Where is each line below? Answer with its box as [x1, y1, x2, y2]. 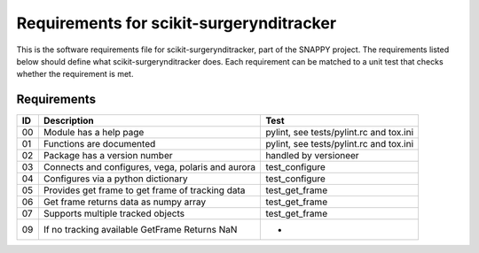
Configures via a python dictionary [43, 172, 188, 185]
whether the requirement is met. [16, 69, 134, 80]
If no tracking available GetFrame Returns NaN [43, 224, 238, 236]
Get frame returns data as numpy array [43, 195, 207, 208]
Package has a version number [43, 149, 173, 162]
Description [43, 115, 95, 127]
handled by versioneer [265, 149, 359, 162]
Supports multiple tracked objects [43, 208, 185, 220]
